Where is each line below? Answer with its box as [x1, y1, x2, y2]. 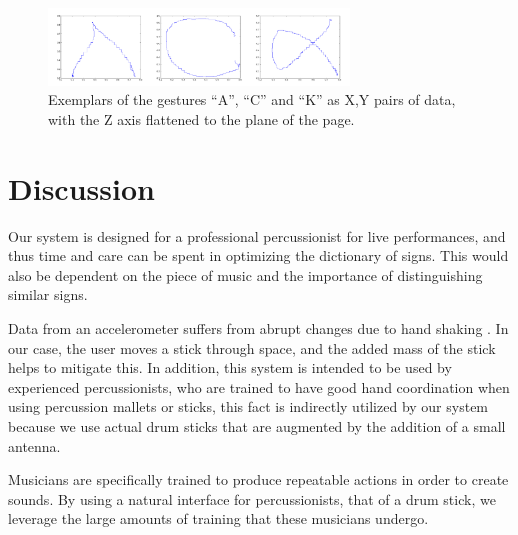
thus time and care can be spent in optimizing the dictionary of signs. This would [8, 245, 509, 266]
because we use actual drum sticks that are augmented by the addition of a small [8, 415, 506, 436]
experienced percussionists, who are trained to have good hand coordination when [8, 376, 510, 397]
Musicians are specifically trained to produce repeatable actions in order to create [8, 469, 509, 490]
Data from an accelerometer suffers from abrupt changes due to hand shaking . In [8, 317, 509, 338]
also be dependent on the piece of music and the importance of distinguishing [8, 264, 483, 285]
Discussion [8, 167, 155, 208]
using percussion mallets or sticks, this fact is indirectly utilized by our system [8, 396, 489, 417]
